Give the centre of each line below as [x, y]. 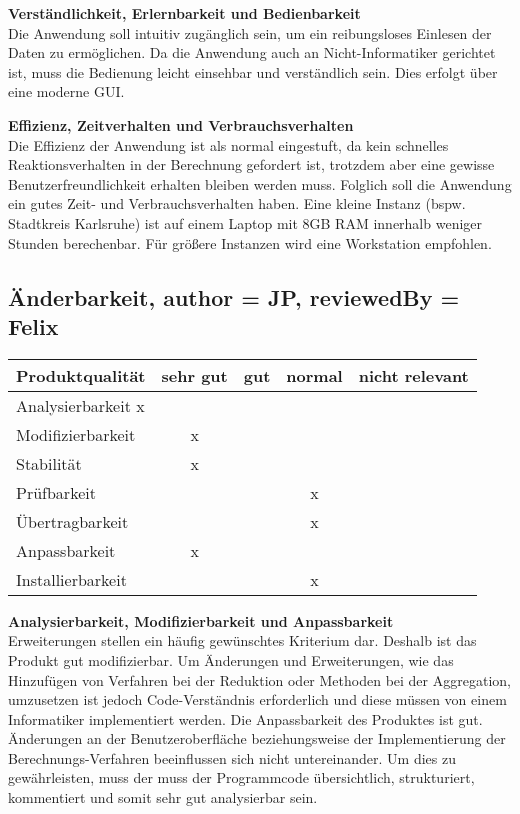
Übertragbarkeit [72, 521]
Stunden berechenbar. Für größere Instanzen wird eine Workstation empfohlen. [250, 242]
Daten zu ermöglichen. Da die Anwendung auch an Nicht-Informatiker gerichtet [252, 52]
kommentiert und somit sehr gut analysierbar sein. [163, 797]
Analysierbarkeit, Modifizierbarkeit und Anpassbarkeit [201, 620]
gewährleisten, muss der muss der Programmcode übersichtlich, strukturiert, [241, 777]
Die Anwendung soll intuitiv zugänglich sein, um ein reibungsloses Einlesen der [250, 32]
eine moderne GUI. [66, 91]
